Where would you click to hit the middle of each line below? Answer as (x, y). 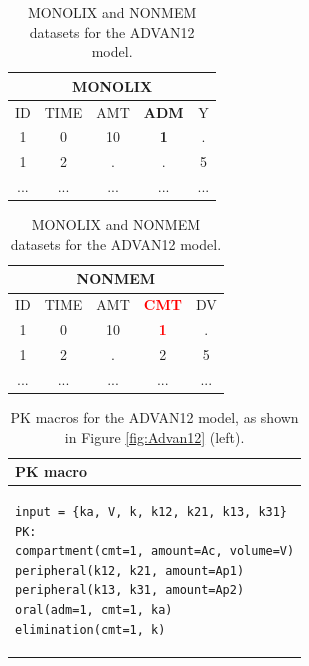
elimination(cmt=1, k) (90, 629)
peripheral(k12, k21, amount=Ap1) (130, 570)
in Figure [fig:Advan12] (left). (154, 436)
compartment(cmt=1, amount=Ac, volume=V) (155, 551)
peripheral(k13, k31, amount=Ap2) (130, 590)
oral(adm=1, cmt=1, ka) (94, 609)
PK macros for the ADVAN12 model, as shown (154, 416)
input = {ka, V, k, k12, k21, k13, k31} (151, 511)
